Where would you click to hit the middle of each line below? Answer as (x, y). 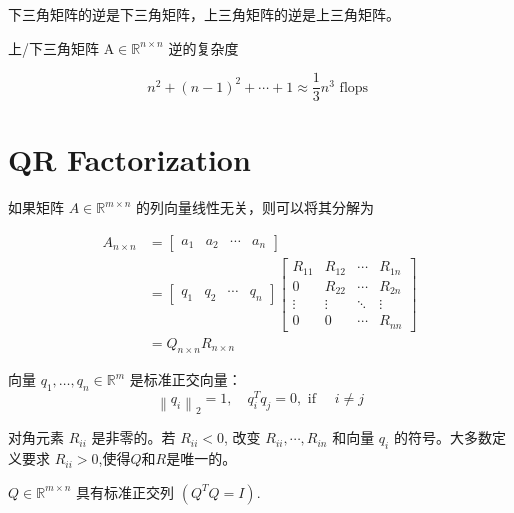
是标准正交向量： (185, 379)
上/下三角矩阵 (53, 47)
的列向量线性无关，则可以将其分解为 (255, 207)
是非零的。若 (133, 437)
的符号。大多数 (442, 437)
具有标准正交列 (125, 491)
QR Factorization (129, 159)
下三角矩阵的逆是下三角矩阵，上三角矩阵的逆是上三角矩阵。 (204, 14)
